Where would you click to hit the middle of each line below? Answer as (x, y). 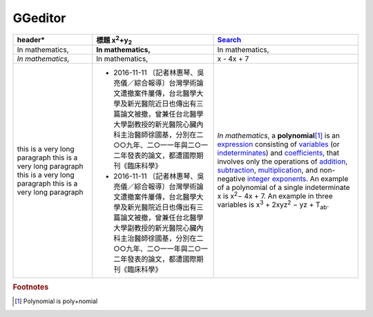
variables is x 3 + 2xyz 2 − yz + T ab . (273, 205)
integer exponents (277, 178)
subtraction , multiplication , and (267, 170)
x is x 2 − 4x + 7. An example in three (275, 195)
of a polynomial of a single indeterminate (284, 187)
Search (229, 39)
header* (31, 39)
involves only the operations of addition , (283, 161)
